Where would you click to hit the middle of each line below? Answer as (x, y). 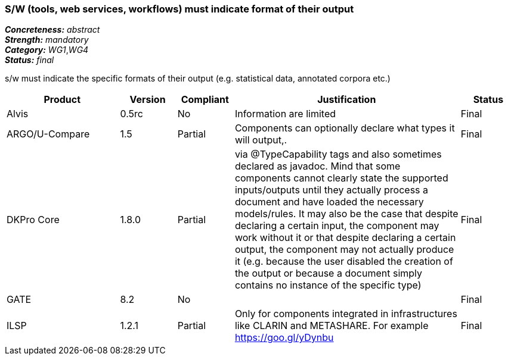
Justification (347, 100)
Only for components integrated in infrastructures (346, 314)
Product (62, 100)
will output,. (261, 140)
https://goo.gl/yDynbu (284, 338)
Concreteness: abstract (52, 30)
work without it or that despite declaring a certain (345, 238)
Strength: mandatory (47, 40)
